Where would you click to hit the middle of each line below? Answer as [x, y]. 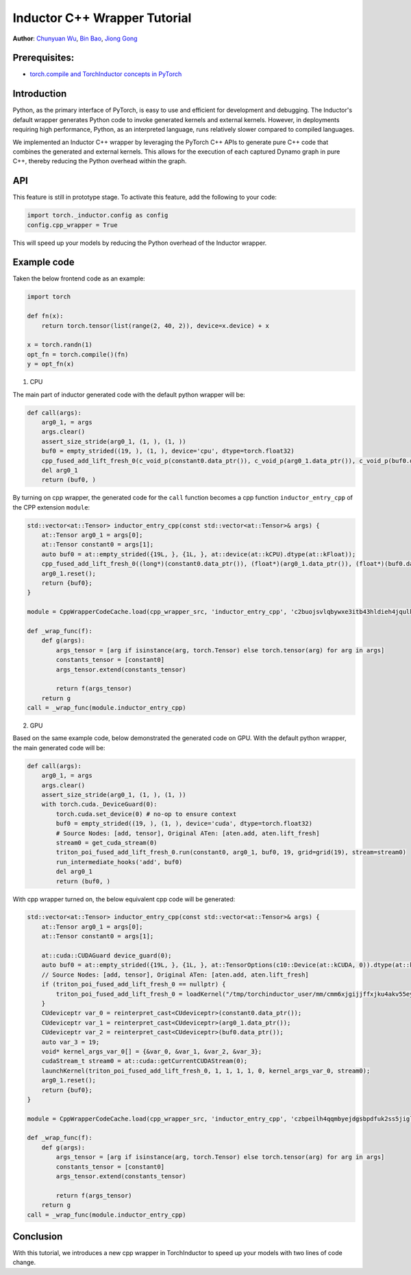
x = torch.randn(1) [60, 345]
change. [24, 1263]
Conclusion [38, 1237]
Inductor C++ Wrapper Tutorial [102, 18]
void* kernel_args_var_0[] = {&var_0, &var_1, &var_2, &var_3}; [152, 1051]
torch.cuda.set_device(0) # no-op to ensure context [146, 814]
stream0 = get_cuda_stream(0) [107, 843]
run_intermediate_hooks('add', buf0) [119, 862]
